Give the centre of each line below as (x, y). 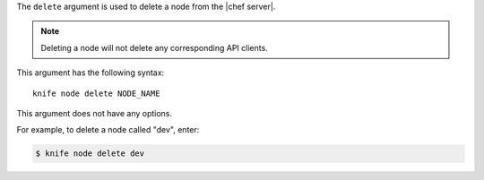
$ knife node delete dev (90, 154)
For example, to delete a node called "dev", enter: (108, 130)
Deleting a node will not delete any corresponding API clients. (154, 47)
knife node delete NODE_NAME (96, 93)
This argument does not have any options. (95, 113)
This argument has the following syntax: (91, 73)
